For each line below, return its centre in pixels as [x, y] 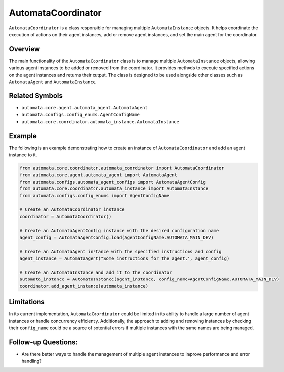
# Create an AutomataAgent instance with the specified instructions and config [121, 251]
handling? [32, 361]
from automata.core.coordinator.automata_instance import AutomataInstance [114, 189]
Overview [25, 49]
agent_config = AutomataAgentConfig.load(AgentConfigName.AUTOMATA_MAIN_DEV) [117, 237]
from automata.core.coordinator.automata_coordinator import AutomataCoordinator [122, 168]
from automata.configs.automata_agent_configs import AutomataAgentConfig [113, 182]
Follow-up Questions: [44, 342]
